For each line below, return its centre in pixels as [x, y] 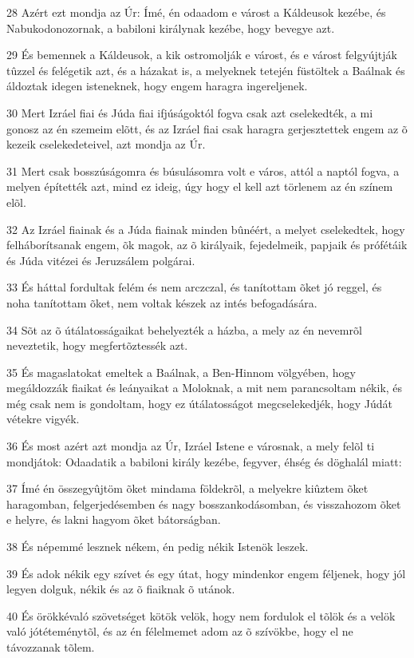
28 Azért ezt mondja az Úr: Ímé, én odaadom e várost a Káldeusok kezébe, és [196, 12]
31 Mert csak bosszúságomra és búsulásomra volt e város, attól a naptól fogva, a [203, 170]
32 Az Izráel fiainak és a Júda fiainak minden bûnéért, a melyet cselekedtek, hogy [206, 229]
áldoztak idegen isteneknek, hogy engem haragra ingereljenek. [157, 86]
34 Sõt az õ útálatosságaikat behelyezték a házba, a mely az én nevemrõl [184, 329]
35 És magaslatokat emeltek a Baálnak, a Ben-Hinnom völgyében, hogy [181, 372]
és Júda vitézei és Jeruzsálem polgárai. [101, 260]
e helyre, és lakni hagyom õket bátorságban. [114, 519]
